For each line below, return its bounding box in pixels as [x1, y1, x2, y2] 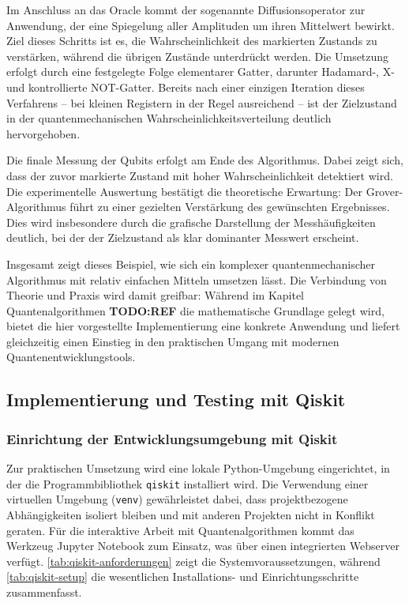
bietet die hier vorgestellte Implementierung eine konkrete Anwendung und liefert [6, 318, 400, 334]
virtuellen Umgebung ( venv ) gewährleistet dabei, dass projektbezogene [6, 491, 348, 507]
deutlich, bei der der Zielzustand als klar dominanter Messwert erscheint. [6, 229, 359, 246]
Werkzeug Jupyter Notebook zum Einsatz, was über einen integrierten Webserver [6, 537, 400, 554]
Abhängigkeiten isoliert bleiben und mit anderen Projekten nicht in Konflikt [6, 506, 375, 522]
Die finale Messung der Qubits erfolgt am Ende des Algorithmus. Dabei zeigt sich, [6, 152, 403, 168]
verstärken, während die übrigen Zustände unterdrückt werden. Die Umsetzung [6, 47, 389, 64]
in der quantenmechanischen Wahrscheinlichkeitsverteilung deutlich [6, 110, 332, 126]
